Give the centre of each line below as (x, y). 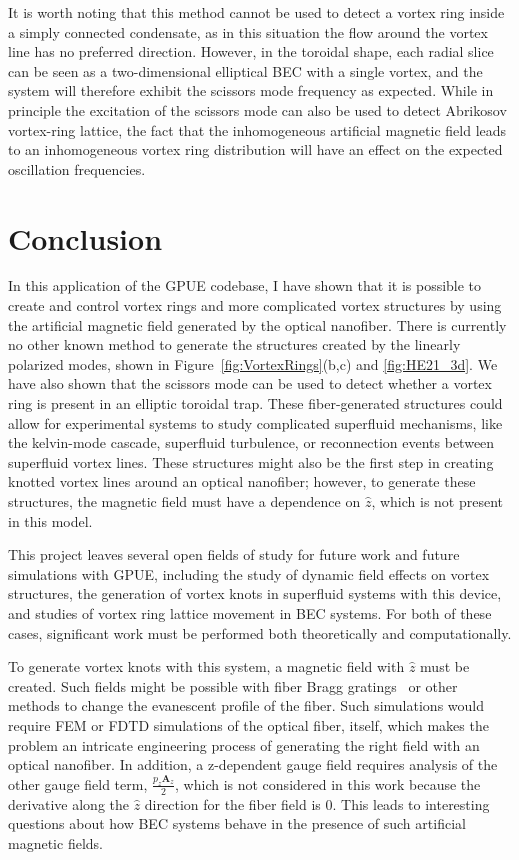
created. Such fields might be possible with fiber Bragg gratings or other (233, 685)
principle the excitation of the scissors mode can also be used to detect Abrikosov (257, 109)
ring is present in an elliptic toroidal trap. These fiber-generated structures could (255, 403)
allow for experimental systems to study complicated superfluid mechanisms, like (255, 422)
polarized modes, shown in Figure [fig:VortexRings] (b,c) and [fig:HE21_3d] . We (253, 363)
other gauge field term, (78, 783)
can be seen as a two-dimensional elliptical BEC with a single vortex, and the (245, 70)
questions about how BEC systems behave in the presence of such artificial (237, 823)
